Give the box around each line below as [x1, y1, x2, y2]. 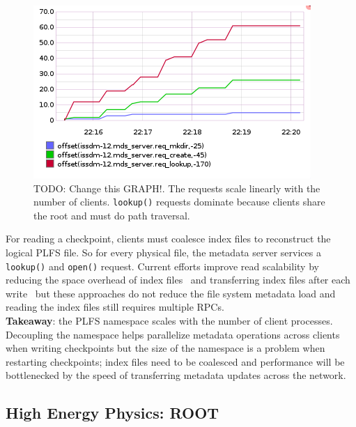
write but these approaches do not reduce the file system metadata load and [6, 286, 336, 300]
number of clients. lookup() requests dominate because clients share [33, 194, 325, 209]
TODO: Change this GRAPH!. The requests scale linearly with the [33, 180, 320, 195]
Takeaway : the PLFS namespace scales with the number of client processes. [6, 313, 333, 328]
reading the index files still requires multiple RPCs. [6, 300, 224, 314]
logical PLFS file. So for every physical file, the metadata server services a [6, 245, 321, 260]
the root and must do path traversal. [33, 208, 190, 222]
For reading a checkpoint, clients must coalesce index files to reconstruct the [6, 231, 331, 246]
